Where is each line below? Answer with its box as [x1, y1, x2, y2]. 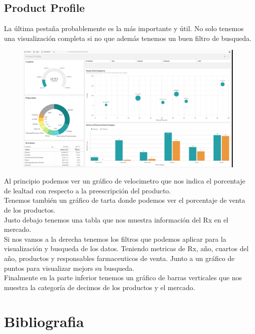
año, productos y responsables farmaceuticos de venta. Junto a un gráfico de [4, 253, 235, 263]
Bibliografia [4, 311, 84, 331]
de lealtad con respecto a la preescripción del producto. [4, 185, 171, 195]
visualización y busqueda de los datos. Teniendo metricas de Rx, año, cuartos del [4, 243, 249, 254]
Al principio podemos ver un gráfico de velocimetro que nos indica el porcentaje [4, 176, 246, 186]
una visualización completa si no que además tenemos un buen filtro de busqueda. [4, 33, 252, 43]
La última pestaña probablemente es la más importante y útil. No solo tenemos [4, 23, 244, 34]
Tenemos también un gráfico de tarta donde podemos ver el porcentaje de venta [4, 195, 246, 205]
